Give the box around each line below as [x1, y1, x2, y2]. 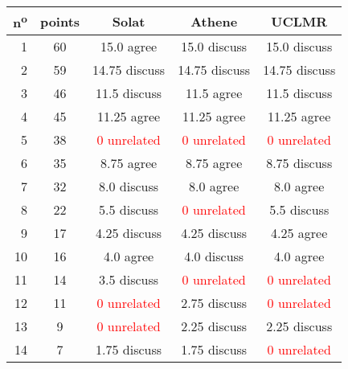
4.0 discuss [184, 247, 244, 266]
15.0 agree [100, 37, 158, 56]
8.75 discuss [266, 154, 333, 173]
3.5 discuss [99, 270, 159, 289]
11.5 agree [186, 84, 243, 103]
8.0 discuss [99, 177, 159, 196]
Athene [190, 11, 238, 31]
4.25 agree [271, 223, 328, 243]
